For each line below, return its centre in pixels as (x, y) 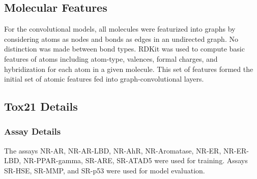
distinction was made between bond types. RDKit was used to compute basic (124, 49)
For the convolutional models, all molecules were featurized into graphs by (120, 29)
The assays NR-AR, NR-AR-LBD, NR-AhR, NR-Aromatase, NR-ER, (113, 150)
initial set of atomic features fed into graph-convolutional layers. (104, 79)
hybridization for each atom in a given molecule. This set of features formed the (129, 69)
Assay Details (33, 131)
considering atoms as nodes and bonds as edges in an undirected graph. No (121, 39)
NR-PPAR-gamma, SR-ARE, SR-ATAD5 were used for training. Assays (135, 160)
